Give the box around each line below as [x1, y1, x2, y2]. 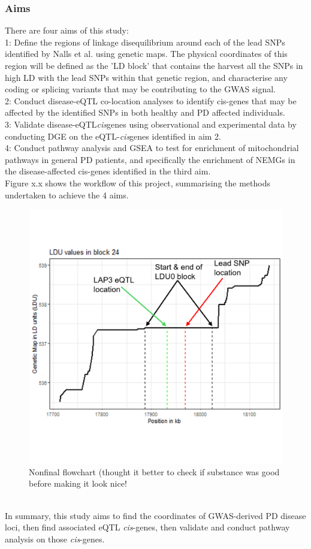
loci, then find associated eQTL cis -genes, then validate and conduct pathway [5, 521, 290, 533]
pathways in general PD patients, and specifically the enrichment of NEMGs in [5, 153, 295, 165]
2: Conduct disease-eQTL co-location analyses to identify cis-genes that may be [5, 94, 297, 107]
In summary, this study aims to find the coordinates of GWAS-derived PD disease [5, 509, 306, 521]
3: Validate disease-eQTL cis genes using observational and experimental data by [5, 117, 297, 130]
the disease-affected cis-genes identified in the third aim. [5, 165, 211, 177]
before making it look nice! [29, 477, 127, 490]
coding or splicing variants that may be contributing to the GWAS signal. [5, 83, 276, 95]
